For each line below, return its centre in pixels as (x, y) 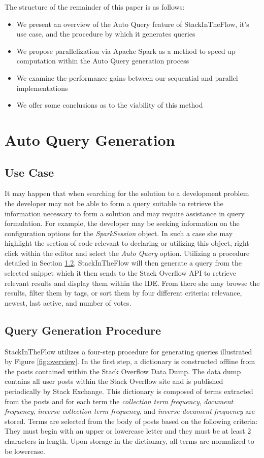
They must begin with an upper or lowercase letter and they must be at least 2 (128, 431)
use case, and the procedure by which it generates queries (106, 34)
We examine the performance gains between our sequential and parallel (127, 77)
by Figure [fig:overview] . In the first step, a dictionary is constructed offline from (130, 361)
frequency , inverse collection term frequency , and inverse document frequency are (130, 411)
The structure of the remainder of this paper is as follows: (95, 7)
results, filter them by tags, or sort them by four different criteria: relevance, (123, 293)
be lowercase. (25, 451)
